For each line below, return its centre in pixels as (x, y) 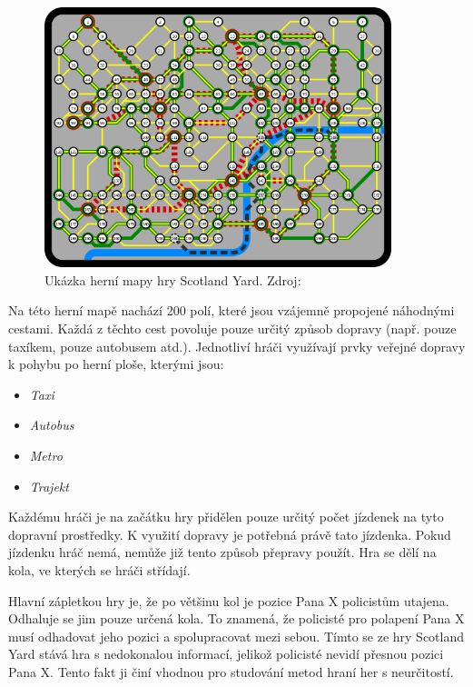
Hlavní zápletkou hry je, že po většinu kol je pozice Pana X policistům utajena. (229, 600)
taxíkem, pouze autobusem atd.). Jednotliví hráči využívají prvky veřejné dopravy (237, 346)
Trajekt (49, 486)
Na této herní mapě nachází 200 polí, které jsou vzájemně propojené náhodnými (232, 310)
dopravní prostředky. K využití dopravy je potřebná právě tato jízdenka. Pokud (230, 534)
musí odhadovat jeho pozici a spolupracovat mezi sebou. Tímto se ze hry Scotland (236, 636)
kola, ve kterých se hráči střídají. (99, 569)
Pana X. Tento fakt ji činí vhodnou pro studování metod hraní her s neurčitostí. (231, 671)
